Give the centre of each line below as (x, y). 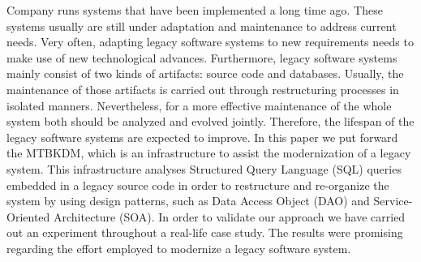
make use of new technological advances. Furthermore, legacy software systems (202, 57)
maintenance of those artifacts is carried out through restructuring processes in (203, 89)
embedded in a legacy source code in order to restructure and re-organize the (198, 185)
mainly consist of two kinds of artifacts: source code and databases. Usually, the (205, 73)
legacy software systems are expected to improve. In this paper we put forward (202, 137)
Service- (393, 201)
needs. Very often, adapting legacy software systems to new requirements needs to (210, 42)
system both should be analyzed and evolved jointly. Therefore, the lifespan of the (210, 121)
